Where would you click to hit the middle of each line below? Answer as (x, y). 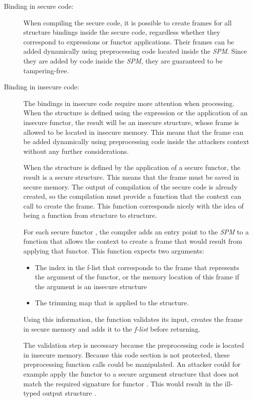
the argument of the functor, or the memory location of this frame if (137, 277)
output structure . (69, 393)
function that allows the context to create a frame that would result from (133, 241)
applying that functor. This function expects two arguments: (114, 251)
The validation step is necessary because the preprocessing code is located (134, 345)
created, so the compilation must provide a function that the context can (132, 196)
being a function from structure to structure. (90, 215)
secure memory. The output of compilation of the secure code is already (131, 186)
